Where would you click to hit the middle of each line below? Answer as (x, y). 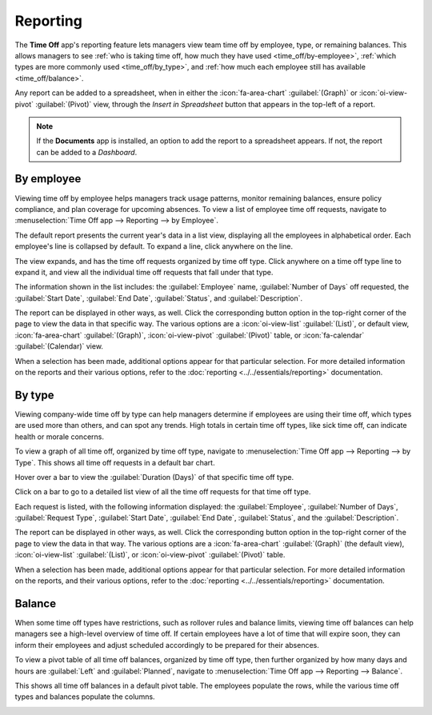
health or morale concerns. (59, 437)
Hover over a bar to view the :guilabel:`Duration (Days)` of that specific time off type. (154, 477)
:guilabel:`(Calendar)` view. (59, 346)
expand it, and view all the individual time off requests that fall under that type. (144, 272)
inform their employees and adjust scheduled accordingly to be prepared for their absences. (167, 645)
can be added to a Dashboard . (87, 152)
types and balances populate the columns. (85, 697)
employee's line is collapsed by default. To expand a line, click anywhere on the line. (154, 246)
